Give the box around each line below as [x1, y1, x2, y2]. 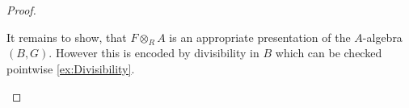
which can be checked [275, 44, 382, 61]
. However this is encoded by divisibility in [48, 44, 259, 61]
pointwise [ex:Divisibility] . [6, 60, 135, 77]
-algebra [362, 28, 403, 45]
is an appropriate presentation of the [169, 28, 351, 45]
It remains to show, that [6, 28, 127, 45]
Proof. [6, 2, 36, 18]
